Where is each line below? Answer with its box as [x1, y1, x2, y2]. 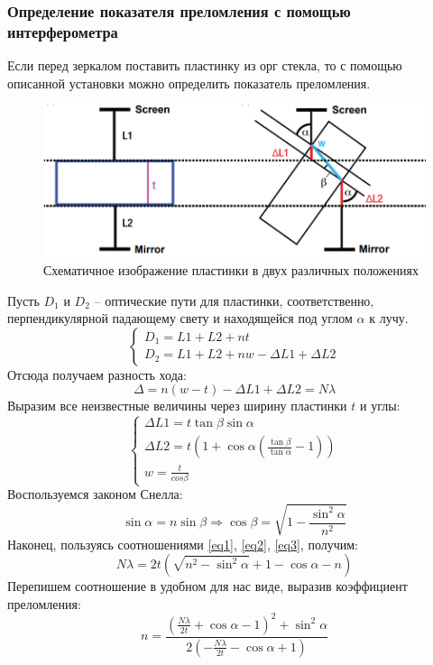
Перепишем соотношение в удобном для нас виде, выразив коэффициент [7, 577, 408, 596]
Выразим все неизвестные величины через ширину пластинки [7, 396, 347, 415]
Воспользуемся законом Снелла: [7, 485, 183, 503]
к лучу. [369, 309, 409, 328]
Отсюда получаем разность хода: [7, 365, 187, 383]
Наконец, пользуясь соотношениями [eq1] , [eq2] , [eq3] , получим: [7, 534, 358, 553]
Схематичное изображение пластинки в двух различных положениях [43, 261, 419, 280]
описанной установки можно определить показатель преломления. [7, 73, 371, 92]
